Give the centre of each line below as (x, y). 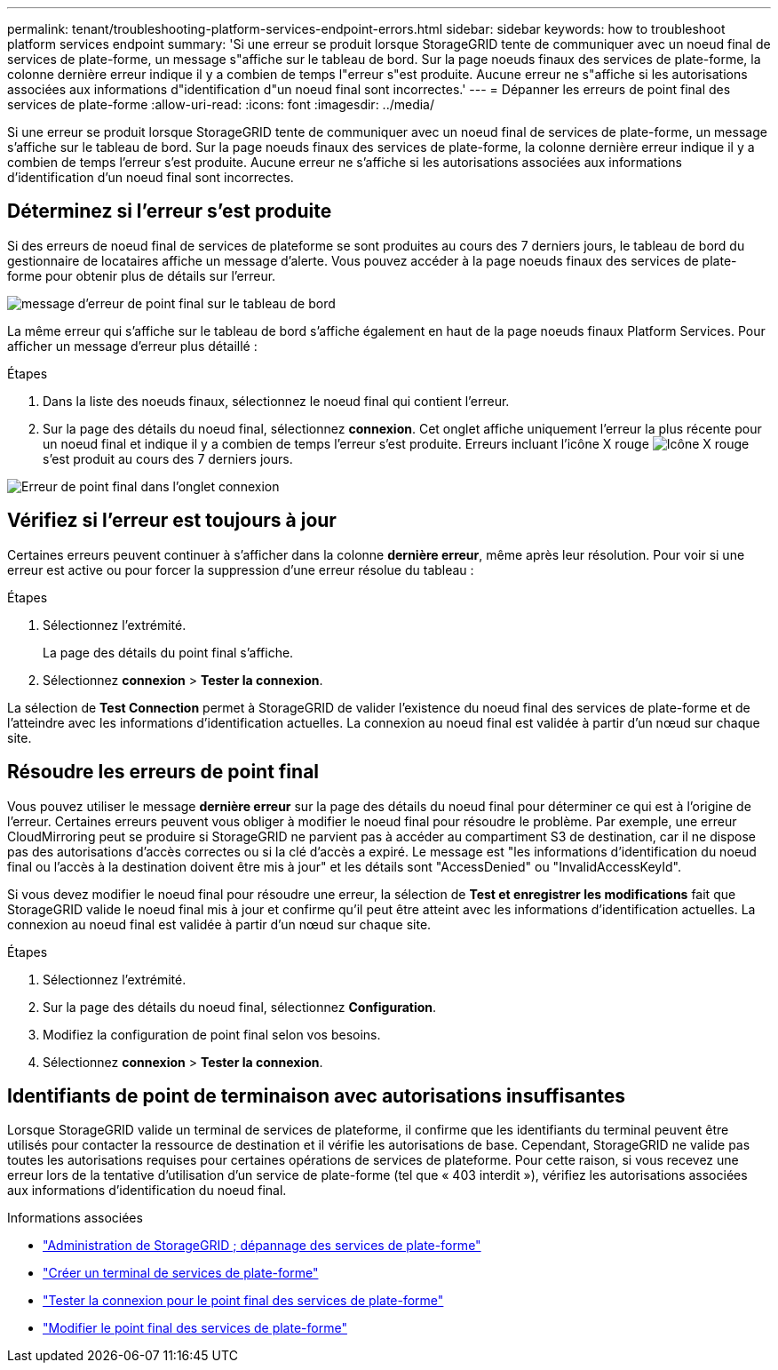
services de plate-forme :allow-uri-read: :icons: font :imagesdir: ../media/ (221, 104)
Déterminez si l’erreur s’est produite (170, 211)
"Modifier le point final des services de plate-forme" (195, 1328)
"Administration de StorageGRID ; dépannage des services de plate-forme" (262, 1246)
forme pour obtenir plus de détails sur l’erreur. (142, 275)
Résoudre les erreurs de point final (163, 772)
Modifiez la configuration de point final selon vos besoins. (212, 1034)
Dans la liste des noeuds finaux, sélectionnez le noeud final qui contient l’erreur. (276, 401)
